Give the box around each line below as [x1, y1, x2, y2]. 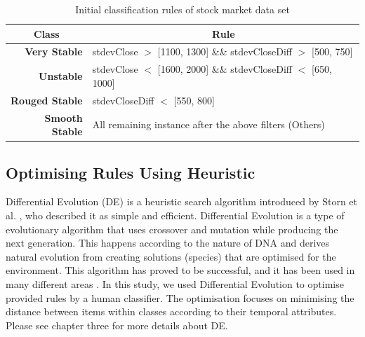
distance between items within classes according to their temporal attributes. [6, 304, 337, 319]
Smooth [44, 110, 83, 125]
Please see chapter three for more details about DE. [6, 317, 228, 332]
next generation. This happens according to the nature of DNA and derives [6, 235, 330, 250]
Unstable [39, 69, 83, 83]
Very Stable [25, 44, 83, 59]
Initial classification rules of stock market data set [75, 2, 290, 16]
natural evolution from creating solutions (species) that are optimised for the [6, 249, 336, 263]
